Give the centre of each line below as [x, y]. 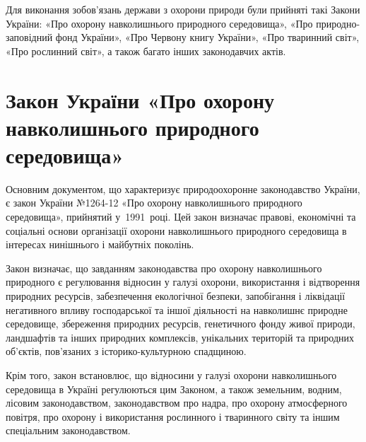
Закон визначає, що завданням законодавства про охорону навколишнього [164, 268]
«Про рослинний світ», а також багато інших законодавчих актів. [146, 51]
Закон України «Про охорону [140, 99]
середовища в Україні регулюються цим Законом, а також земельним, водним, [174, 389]
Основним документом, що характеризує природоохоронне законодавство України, [183, 188]
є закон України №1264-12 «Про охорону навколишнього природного [154, 203]
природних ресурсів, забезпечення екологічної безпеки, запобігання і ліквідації [176, 296]
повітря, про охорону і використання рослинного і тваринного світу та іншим [173, 416]
